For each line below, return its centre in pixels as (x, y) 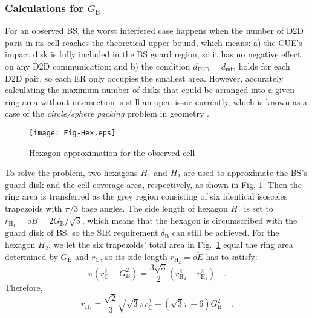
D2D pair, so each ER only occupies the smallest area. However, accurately (144, 78)
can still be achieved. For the (226, 232)
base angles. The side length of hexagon (154, 208)
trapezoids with (34, 208)
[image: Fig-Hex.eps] (73, 133)
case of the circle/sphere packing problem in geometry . (107, 113)
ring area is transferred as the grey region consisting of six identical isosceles (146, 196)
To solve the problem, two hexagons (71, 173)
